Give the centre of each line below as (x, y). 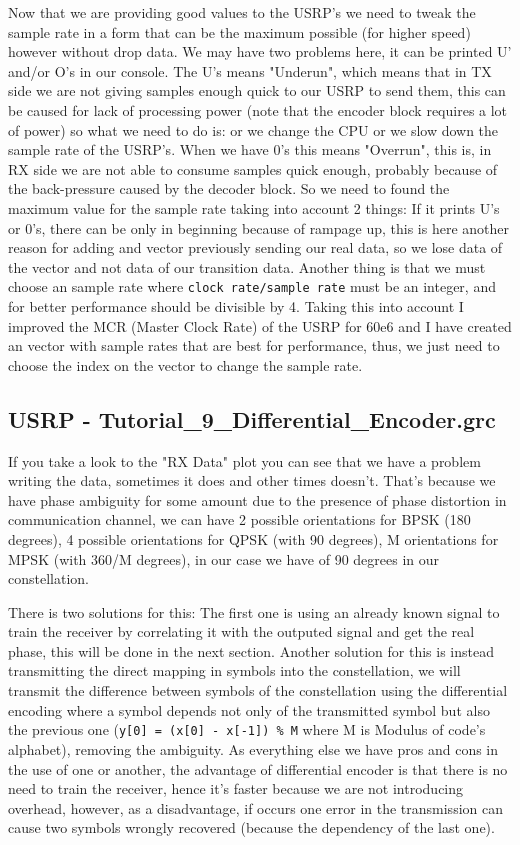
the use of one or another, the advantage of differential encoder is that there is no (258, 768)
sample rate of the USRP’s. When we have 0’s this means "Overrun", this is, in (250, 149)
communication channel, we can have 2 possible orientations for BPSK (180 (239, 519)
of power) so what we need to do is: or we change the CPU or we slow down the (253, 129)
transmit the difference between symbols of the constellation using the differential (258, 690)
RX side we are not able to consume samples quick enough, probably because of (253, 168)
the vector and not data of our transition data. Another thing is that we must (247, 266)
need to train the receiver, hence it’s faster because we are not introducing (236, 788)
